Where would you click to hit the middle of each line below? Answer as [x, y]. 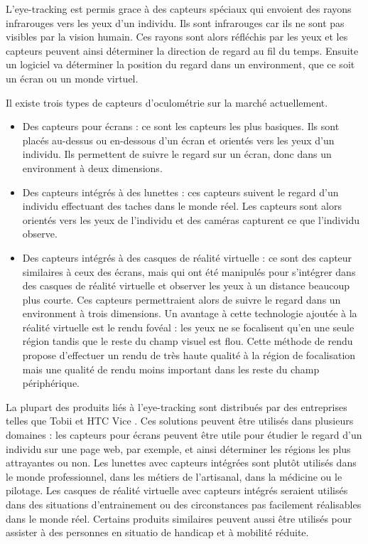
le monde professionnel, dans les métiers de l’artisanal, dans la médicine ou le [174, 476]
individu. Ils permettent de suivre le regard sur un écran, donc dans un [177, 154]
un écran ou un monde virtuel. [72, 78]
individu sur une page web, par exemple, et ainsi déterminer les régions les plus [178, 448]
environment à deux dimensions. [92, 167]
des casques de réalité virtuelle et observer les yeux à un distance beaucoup [186, 286]
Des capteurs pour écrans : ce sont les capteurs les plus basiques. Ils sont [181, 126]
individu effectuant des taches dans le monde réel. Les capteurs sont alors [182, 206]
